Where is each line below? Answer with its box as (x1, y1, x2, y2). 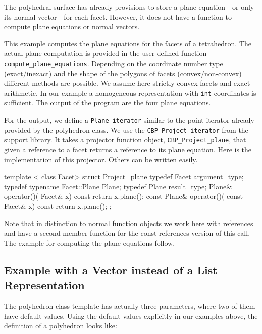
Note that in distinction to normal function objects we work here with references (4, 217, 253, 228)
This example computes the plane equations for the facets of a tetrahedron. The (4, 38, 252, 48)
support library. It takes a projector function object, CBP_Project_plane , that (4, 134, 246, 145)
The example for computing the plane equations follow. (4, 237, 175, 248)
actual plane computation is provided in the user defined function (4, 48, 207, 59)
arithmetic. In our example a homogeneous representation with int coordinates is (4, 87, 256, 98)
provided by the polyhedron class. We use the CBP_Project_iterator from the (4, 124, 248, 135)
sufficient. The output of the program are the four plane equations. (4, 97, 211, 108)
